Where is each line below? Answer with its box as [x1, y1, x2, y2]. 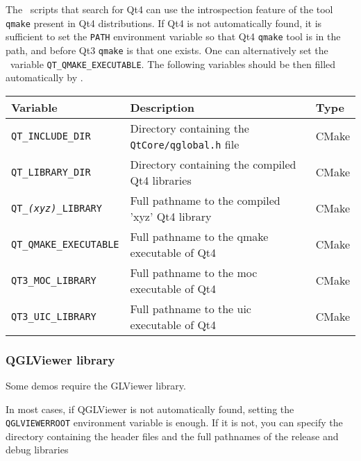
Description [130, 99, 195, 115]
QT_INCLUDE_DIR [11, 130, 91, 142]
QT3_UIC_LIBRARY [11, 310, 96, 322]
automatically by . [6, 70, 83, 85]
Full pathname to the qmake [130, 228, 269, 244]
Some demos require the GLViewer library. [6, 378, 186, 393]
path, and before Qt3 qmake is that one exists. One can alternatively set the [6, 42, 328, 57]
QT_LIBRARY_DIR [11, 166, 91, 178]
